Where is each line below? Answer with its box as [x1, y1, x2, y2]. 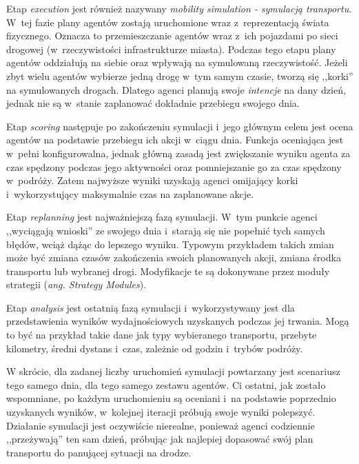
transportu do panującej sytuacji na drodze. [6, 445, 192, 459]
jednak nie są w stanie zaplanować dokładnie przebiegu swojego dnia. [6, 96, 300, 110]
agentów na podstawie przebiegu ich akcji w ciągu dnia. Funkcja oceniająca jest [6, 132, 344, 147]
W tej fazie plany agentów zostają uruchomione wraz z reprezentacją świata [6, 14, 329, 29]
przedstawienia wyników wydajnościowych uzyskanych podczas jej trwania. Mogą [6, 314, 349, 328]
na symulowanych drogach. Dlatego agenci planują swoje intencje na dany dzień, [6, 82, 346, 97]
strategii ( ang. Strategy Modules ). [6, 277, 147, 292]
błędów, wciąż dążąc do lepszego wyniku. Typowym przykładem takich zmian [6, 236, 334, 251]
